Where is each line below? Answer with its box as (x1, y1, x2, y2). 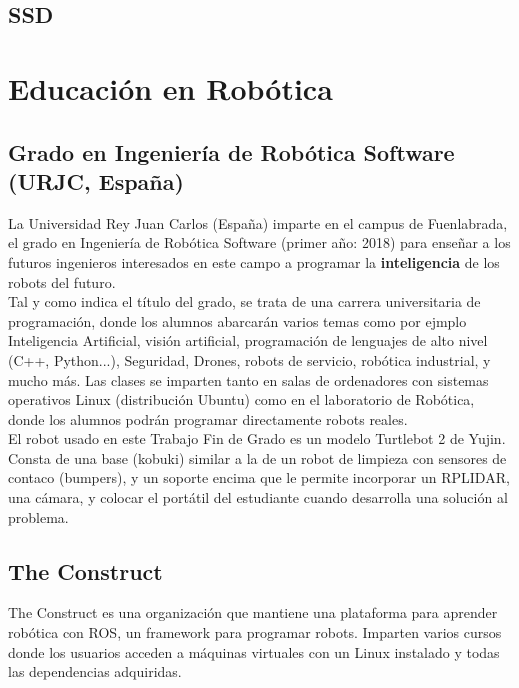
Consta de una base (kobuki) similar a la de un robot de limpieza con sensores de (8, 447, 507, 468)
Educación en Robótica (8, 67, 333, 108)
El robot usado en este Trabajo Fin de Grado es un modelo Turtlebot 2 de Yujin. (8, 428, 506, 449)
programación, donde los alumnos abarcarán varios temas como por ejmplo (8, 310, 467, 331)
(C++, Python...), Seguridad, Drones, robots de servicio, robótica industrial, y (8, 349, 491, 370)
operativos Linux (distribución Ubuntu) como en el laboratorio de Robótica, (8, 389, 475, 410)
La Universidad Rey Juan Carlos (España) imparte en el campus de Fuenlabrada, (8, 212, 508, 233)
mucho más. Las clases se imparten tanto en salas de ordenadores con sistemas (8, 369, 489, 390)
